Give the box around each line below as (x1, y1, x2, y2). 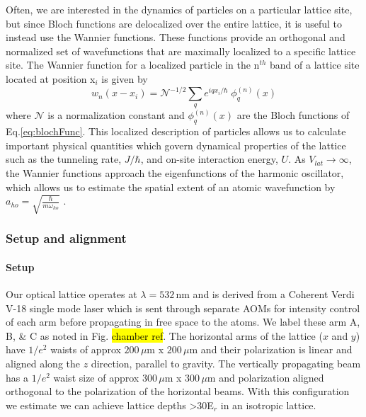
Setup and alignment (6, 229, 127, 247)
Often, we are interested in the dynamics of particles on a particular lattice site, (6, 2, 353, 16)
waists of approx (50, 342, 121, 357)
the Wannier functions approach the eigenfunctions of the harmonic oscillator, (6, 166, 344, 181)
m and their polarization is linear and (189, 342, 353, 357)
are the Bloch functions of (236, 108, 350, 122)
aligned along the (6, 356, 81, 371)
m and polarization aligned (207, 370, 324, 384)
